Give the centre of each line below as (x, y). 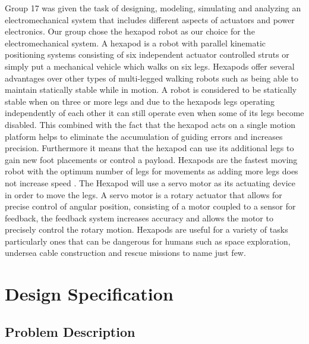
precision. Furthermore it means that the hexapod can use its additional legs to (149, 148)
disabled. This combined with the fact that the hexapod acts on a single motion (150, 124)
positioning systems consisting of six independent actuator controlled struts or (147, 54)
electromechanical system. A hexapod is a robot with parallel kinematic (135, 43)
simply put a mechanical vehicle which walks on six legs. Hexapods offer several (150, 66)
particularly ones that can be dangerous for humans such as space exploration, (148, 241)
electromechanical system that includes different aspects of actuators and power (150, 19)
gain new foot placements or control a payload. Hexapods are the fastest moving (151, 159)
